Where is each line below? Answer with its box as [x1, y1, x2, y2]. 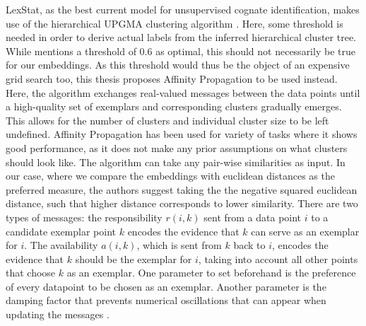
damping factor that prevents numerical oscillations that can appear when [6, 293, 326, 308]
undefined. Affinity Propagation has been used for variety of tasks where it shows [6, 127, 358, 141]
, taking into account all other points [198, 251, 358, 266]
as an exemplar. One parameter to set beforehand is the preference [66, 265, 356, 280]
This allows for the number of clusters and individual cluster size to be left [6, 112, 329, 127]
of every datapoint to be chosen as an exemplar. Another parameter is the [6, 279, 326, 293]
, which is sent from [136, 238, 222, 252]
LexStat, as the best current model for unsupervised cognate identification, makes [6, 2, 360, 16]
